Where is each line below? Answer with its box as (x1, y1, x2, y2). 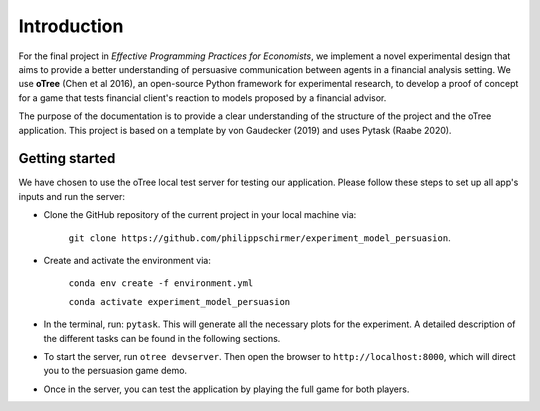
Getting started (18, 150, 116, 167)
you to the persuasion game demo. (43, 365, 188, 377)
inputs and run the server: (18, 190, 125, 202)
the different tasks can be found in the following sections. (43, 332, 281, 344)
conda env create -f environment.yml (68, 278, 254, 289)
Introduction (18, 15, 124, 37)
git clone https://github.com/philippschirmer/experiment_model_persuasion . (68, 231, 451, 244)
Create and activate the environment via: (43, 254, 212, 266)
